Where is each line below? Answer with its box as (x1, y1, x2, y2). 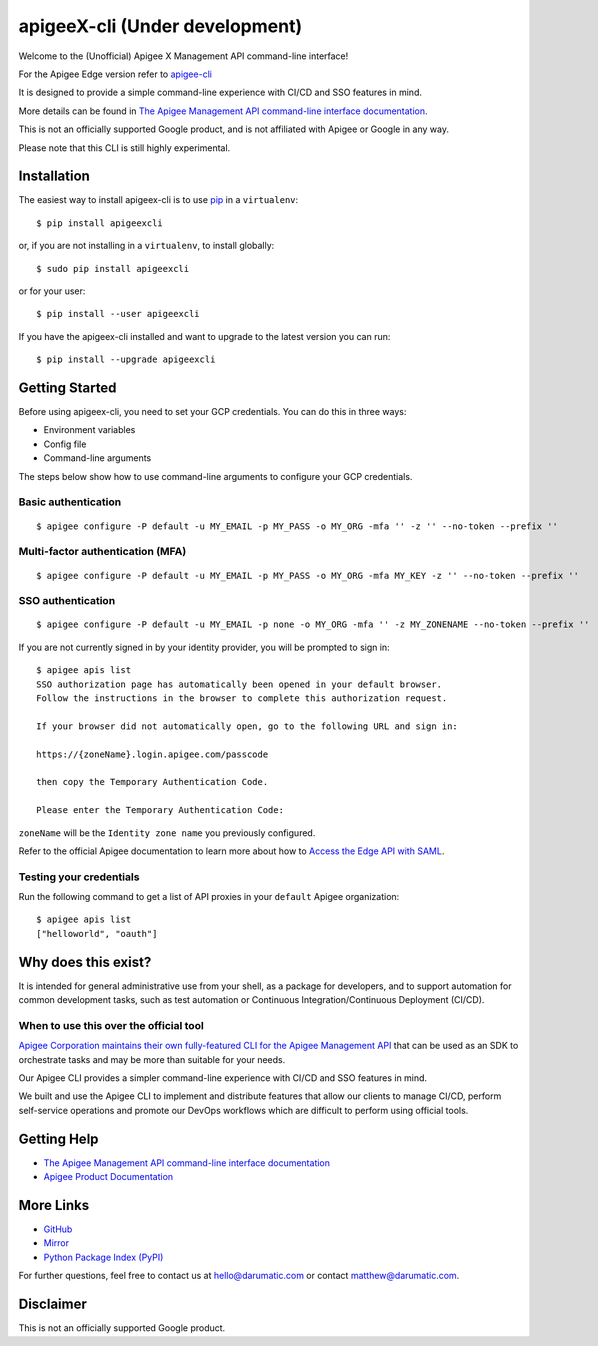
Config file (43, 438, 87, 450)
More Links (18, 1196, 90, 1214)
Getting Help (18, 1130, 99, 1147)
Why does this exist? (18, 953, 152, 970)
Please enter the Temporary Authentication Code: (36, 805, 285, 816)
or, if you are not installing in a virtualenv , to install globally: (18, 240, 275, 252)
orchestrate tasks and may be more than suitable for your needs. (18, 1053, 286, 1065)
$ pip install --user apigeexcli (36, 308, 200, 320)
